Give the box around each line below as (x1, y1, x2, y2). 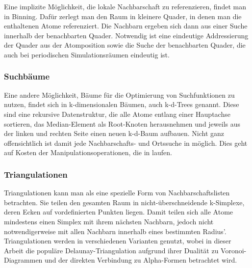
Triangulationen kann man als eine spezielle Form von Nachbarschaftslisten (4, 188, 230, 198)
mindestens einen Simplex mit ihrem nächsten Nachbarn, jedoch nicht (4, 216, 214, 226)
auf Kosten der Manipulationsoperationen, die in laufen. (4, 147, 172, 158)
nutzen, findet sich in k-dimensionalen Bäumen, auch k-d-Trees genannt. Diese (4, 99, 239, 109)
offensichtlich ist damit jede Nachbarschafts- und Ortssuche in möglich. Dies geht (4, 137, 248, 148)
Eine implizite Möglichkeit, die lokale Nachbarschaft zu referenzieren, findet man (4, 1, 246, 11)
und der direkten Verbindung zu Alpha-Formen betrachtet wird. (45, 255, 237, 265)
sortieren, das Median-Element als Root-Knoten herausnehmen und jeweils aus (4, 118, 241, 129)
